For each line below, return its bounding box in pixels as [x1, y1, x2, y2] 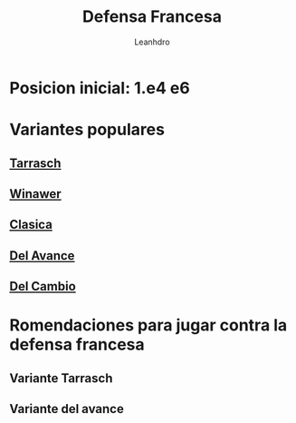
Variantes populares [9, 120, 166, 140]
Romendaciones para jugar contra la [9, 315, 288, 336]
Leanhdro [134, 36, 170, 47]
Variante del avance [9, 401, 124, 417]
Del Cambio [9, 279, 77, 294]
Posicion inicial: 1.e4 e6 [9, 77, 190, 98]
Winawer [9, 186, 62, 202]
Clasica [9, 217, 53, 232]
